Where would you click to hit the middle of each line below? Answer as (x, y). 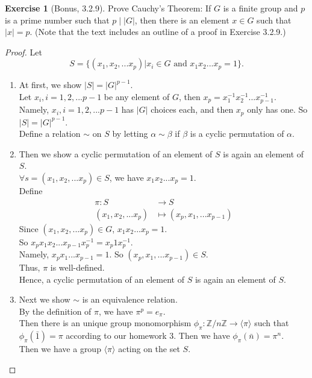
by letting (130, 134)
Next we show (45, 299)
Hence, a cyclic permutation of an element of (101, 279)
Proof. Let (23, 52)
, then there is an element (182, 20)
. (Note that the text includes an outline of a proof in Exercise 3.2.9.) (158, 32)
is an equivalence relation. (130, 299)
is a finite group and (261, 8)
